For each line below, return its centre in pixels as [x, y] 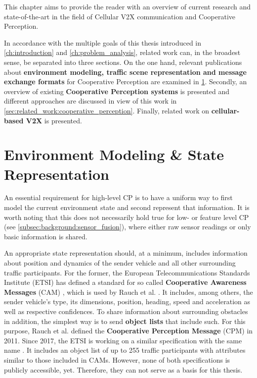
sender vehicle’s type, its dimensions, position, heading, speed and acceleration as [127, 301]
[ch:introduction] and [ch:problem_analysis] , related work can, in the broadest [122, 52]
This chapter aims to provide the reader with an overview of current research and [128, 6]
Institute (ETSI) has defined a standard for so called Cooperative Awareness [125, 282]
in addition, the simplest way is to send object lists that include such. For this [125, 321]
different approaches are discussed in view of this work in [90, 101]
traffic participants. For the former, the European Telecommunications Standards [127, 272]
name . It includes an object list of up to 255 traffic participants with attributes [125, 350]
